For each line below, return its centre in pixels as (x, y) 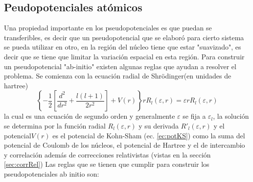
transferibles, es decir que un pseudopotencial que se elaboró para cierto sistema (124, 37)
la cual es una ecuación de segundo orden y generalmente (90, 116)
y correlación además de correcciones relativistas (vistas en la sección (107, 154)
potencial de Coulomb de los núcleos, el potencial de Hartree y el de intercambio (125, 145)
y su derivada (159, 125)
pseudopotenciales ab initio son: (52, 173)
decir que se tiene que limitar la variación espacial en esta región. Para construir (124, 56)
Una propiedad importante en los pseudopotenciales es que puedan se (108, 28)
